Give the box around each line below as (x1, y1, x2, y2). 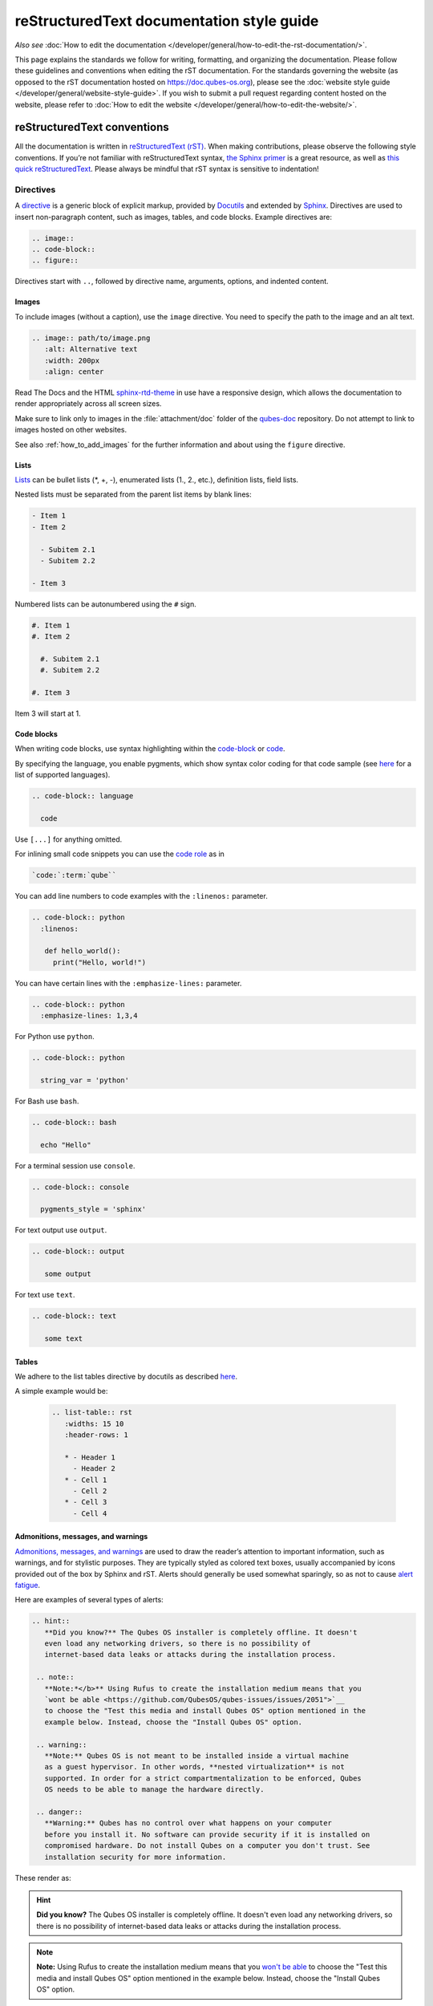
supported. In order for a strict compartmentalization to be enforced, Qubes (44, 1773, 362, 1783)
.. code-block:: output (31, 1247, 126, 1256)
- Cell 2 (72, 1487, 107, 1496)
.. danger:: (36, 1807, 83, 1817)
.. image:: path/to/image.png (31, 333, 151, 343)
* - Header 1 (64, 1452, 116, 1462)
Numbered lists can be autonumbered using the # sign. (14, 599, 196, 609)
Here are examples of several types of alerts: (14, 1595, 164, 1605)
